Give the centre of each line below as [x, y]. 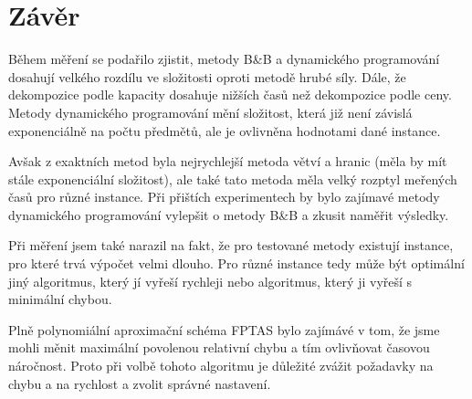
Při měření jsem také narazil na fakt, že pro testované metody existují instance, [231, 245]
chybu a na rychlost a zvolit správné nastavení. [140, 383]
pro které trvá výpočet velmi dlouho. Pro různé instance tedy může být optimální [236, 263]
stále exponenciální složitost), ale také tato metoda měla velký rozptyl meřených [233, 178]
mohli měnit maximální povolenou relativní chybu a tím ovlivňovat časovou [219, 347]
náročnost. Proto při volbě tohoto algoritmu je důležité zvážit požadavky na [221, 366]
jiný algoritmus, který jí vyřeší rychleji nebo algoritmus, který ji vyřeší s [210, 281]
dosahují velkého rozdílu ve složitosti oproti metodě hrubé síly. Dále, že [207, 76]
